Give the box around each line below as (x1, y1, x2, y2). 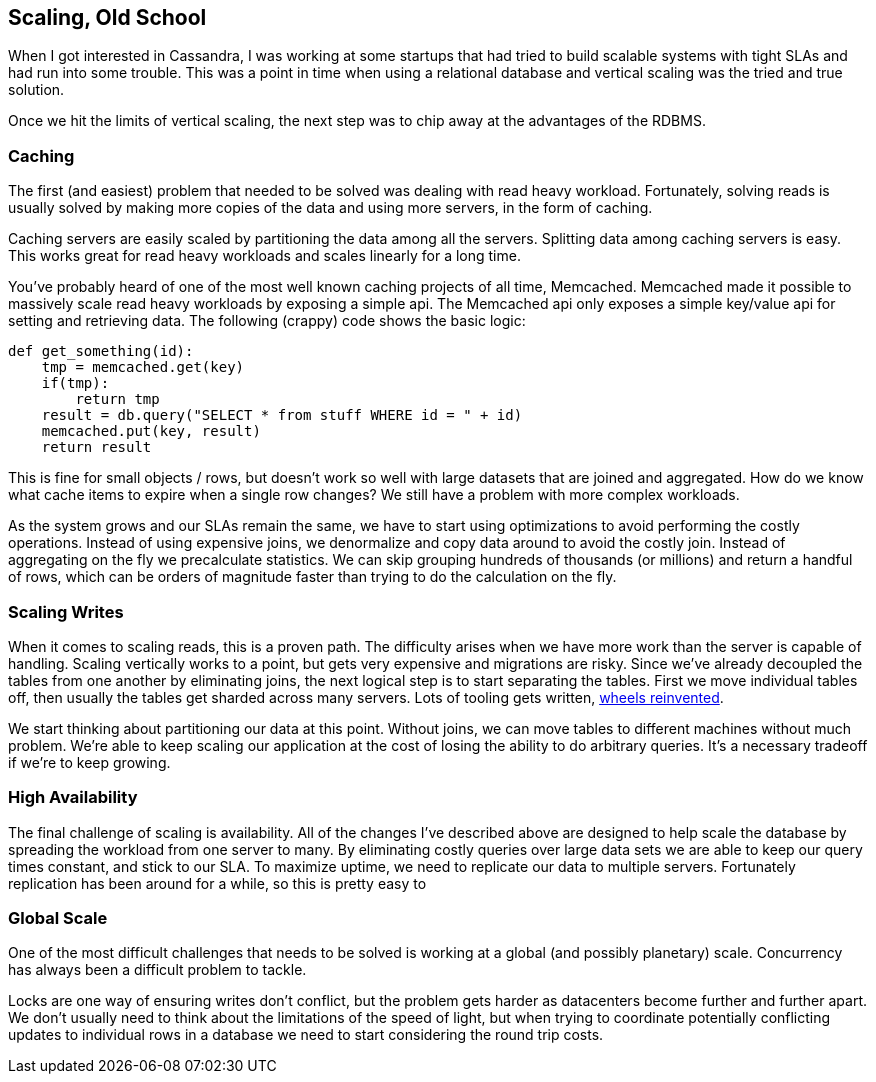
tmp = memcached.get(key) (41, 359, 245, 376)
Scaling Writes (8, 601, 124, 622)
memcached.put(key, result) (41, 423, 261, 440)
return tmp (75, 391, 160, 408)
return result (41, 439, 152, 456)
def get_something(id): (8, 343, 194, 360)
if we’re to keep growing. (8, 753, 171, 771)
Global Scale (8, 908, 108, 929)
